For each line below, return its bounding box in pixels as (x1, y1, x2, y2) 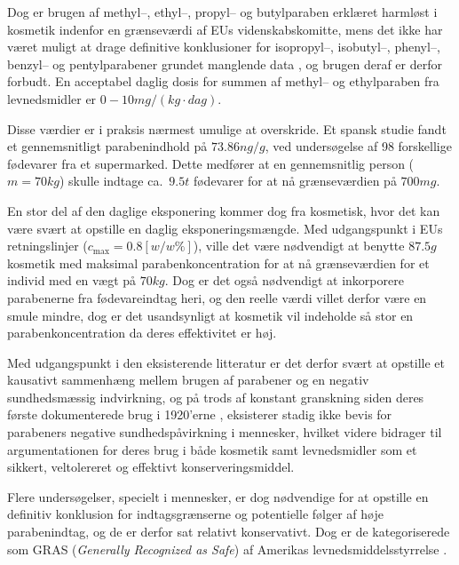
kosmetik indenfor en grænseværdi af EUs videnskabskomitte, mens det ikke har (7, 20, 443, 38)
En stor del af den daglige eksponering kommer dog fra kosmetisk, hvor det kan (7, 201, 440, 219)
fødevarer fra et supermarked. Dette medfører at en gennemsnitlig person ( (7, 154, 415, 172)
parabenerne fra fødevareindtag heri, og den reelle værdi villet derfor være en (7, 288, 427, 306)
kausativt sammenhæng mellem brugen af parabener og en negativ (7, 370, 369, 389)
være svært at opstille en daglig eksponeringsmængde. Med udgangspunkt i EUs (7, 219, 443, 237)
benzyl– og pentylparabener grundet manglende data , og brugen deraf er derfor (7, 54, 442, 73)
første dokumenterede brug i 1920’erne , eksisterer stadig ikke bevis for (7, 405, 392, 424)
